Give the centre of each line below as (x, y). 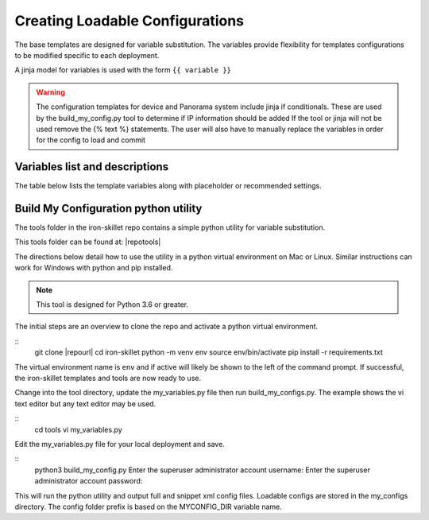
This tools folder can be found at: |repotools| (88, 242)
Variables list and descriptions (92, 167)
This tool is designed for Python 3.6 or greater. (112, 305)
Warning (50, 92)
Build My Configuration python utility (108, 208)
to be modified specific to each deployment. (87, 55)
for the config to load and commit (91, 140)
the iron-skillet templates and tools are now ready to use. (108, 378)
